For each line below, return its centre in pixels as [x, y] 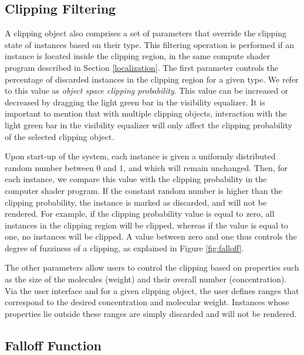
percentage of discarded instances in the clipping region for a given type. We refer [152, 79]
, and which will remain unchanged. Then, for [206, 167]
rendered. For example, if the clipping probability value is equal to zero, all [140, 214]
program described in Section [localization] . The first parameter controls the [142, 67]
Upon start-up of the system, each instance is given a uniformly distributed [140, 156]
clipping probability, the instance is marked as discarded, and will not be [136, 202]
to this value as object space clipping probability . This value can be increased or [147, 91]
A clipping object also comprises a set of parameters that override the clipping [146, 33]
